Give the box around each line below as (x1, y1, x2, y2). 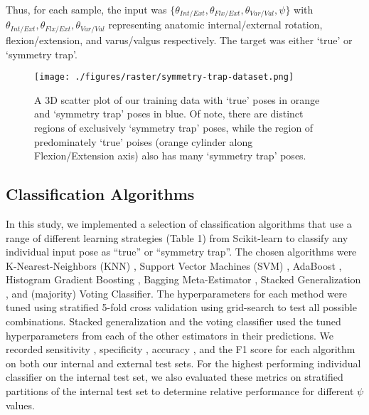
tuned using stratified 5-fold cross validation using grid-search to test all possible (6, 300, 357, 315)
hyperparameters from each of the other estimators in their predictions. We (6, 327, 334, 342)
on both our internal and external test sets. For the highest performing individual (6, 355, 361, 370)
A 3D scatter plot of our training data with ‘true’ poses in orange (34, 92, 320, 107)
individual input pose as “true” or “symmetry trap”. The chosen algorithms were (6, 244, 357, 259)
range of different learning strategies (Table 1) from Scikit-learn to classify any (6, 230, 348, 245)
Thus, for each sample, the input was (6, 2, 167, 16)
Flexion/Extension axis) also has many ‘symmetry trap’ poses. (34, 148, 306, 163)
